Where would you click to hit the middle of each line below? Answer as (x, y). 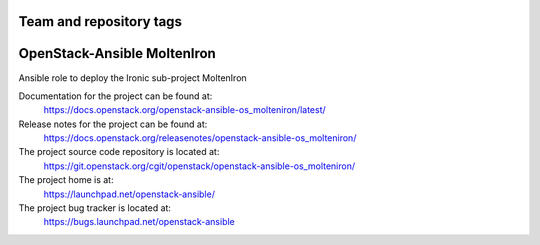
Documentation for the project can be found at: (115, 96)
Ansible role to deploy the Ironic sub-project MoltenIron (132, 77)
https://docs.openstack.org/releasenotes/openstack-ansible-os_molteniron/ (200, 138)
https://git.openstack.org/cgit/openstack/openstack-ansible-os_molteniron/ (199, 166)
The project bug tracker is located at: (95, 208)
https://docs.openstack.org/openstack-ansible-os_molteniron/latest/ (185, 110)
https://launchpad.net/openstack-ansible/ (129, 194)
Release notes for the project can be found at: (113, 124)
